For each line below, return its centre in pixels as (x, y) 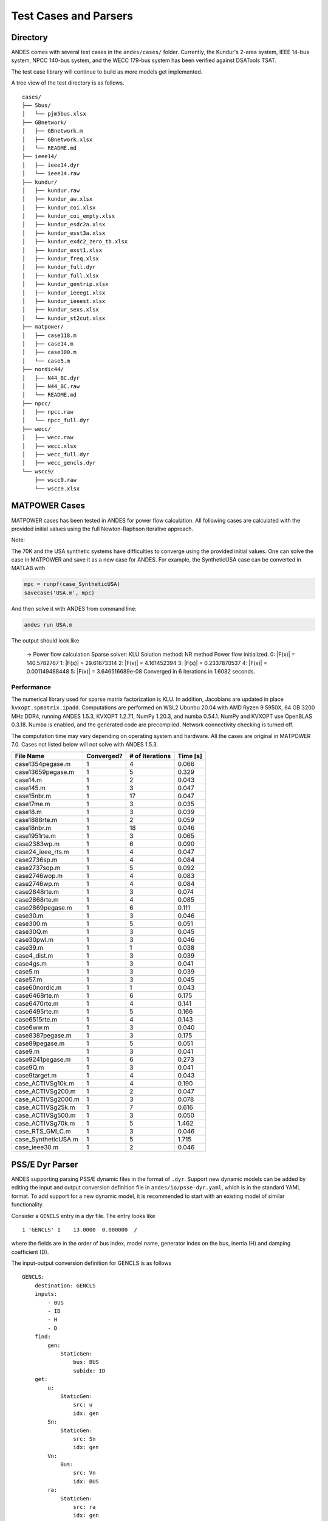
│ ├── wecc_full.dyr (56, 454)
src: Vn (84, 1473)
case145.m (30, 788)
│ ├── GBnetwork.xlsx (57, 139)
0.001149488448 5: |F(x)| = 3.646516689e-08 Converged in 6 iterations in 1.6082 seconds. (141, 671)
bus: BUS (86, 1362)
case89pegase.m (40, 1043)
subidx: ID (89, 1371)
